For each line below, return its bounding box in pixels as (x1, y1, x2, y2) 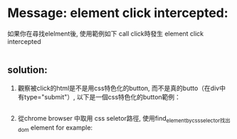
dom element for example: (17, 123, 93, 133)
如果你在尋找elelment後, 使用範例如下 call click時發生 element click (7, 29, 204, 38)
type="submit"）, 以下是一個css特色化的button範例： (23, 92, 181, 101)
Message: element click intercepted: (7, 5, 229, 21)
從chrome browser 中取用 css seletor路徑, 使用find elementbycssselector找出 (17, 113, 231, 124)
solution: (7, 64, 48, 76)
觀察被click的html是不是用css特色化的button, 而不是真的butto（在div (17, 84, 220, 92)
